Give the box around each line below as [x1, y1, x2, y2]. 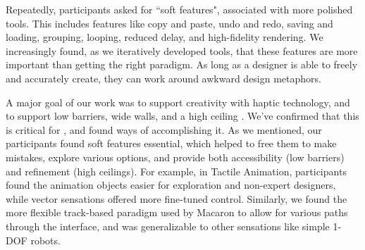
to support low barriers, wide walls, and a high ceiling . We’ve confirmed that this [6, 108, 359, 123]
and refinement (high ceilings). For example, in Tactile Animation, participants [6, 163, 347, 178]
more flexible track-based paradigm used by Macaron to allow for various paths [6, 205, 348, 220]
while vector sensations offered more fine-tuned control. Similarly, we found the [6, 191, 347, 206]
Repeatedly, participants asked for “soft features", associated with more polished [6, 2, 353, 16]
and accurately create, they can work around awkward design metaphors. [6, 70, 321, 85]
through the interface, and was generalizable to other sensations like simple [6, 218, 330, 233]
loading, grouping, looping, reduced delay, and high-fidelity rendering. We [6, 30, 323, 44]
